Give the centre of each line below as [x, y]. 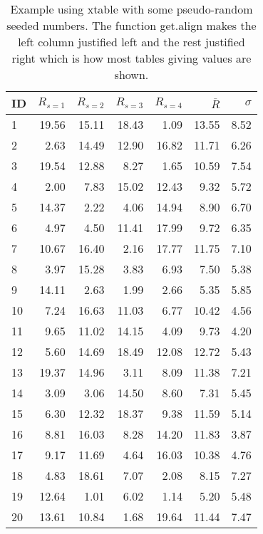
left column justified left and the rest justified [131, 42]
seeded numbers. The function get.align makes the [131, 25]
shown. [131, 74]
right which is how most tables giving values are [131, 58]
